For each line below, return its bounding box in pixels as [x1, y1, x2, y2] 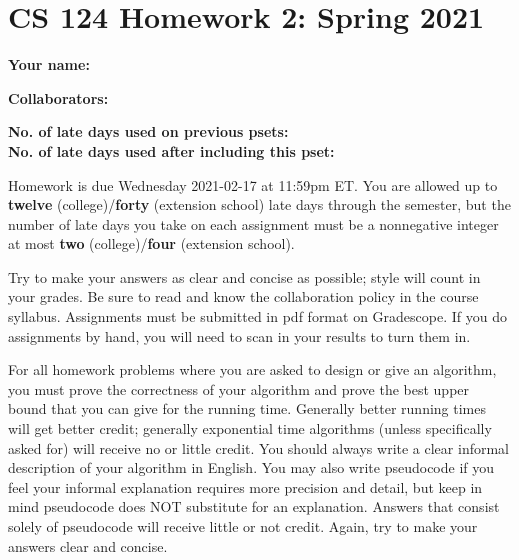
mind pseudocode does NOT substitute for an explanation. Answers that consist [8, 496, 500, 517]
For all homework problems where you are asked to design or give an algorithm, [8, 359, 497, 380]
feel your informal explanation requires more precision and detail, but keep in [8, 476, 483, 497]
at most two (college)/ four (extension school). [8, 233, 295, 254]
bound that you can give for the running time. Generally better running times [8, 398, 486, 419]
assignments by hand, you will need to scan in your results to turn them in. [8, 325, 471, 346]
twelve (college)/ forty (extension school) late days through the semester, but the [8, 194, 511, 215]
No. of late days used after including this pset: [8, 140, 335, 161]
